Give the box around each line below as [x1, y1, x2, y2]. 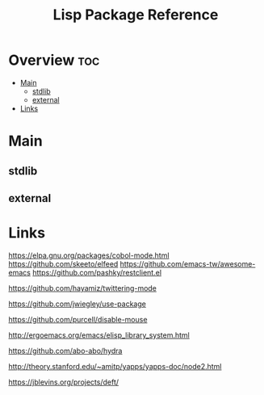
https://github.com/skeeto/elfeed [8, 258, 119, 268]
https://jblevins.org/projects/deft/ [8, 377, 119, 387]
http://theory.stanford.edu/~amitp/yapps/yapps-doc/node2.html [8, 361, 222, 371]
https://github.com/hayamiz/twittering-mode [8, 283, 157, 292]
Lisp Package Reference [52, 6, 219, 24]
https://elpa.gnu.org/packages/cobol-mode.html [8, 250, 170, 260]
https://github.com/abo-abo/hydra [8, 346, 123, 355]
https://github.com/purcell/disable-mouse [8, 314, 148, 324]
